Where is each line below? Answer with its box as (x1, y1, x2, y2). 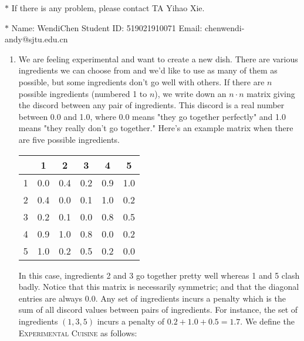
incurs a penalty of (97, 315, 165, 327)
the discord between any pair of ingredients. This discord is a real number (18, 99, 285, 111)
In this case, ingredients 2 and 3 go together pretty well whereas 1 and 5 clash (18, 269, 300, 281)
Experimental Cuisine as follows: (18, 326, 137, 339)
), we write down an (154, 87, 227, 99)
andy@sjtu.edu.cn (5, 33, 68, 45)
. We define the (240, 315, 295, 327)
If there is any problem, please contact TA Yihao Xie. (11, 2, 205, 14)
